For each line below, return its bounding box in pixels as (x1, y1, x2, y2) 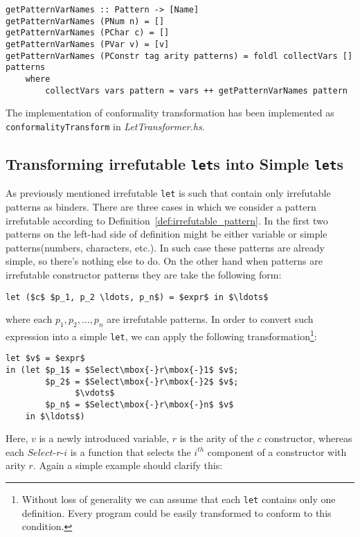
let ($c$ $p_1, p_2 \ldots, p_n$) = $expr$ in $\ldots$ (6, 292, 269, 302)
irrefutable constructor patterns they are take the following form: (6, 267, 282, 281)
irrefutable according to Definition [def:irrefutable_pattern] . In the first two (6, 213, 328, 227)
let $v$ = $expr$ (6, 353, 85, 364)
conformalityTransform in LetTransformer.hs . (6, 118, 205, 133)
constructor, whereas (264, 431, 352, 446)
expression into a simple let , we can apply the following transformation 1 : (6, 326, 317, 343)
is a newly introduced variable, (39, 431, 170, 446)
